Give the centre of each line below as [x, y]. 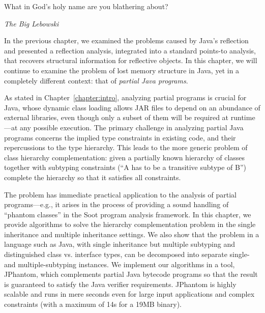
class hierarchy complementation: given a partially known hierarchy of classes [125, 157]
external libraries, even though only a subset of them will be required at [116, 117]
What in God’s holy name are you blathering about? [86, 6]
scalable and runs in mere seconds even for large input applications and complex [129, 294]
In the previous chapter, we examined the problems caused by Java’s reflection [126, 40]
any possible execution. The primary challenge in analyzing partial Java [132, 127]
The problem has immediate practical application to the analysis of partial [120, 194]
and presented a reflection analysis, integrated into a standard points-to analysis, [130, 50]
